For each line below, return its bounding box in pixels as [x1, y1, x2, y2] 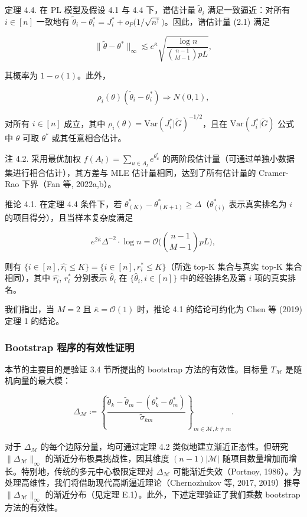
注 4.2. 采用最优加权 [5, 152, 81, 164]
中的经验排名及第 [179, 271, 246, 284]
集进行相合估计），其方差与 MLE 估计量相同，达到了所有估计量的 [5, 166, 256, 178]
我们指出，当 [5, 303, 54, 315]
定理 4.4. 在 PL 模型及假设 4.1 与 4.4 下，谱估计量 [5, 4, 196, 16]
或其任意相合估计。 [51, 132, 126, 144]
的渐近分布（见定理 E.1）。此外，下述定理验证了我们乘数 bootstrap [45, 487, 301, 500]
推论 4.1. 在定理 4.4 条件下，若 [5, 197, 122, 210]
